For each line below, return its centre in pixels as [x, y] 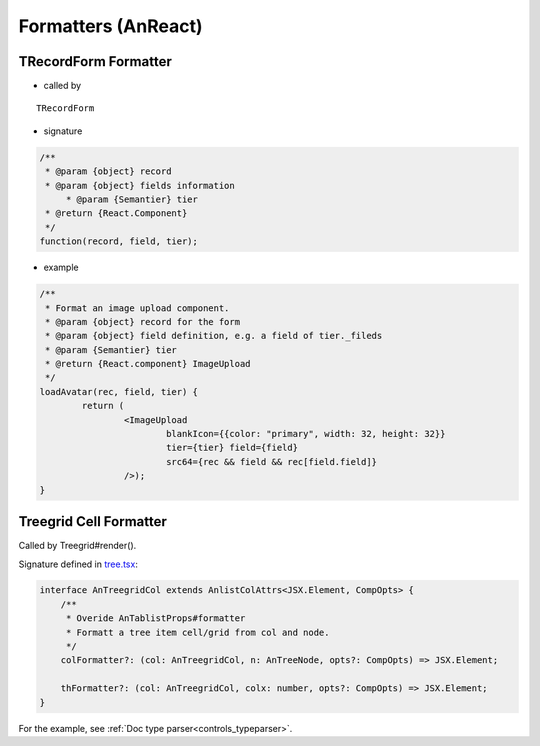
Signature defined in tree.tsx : [78, 564]
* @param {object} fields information [140, 185]
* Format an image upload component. [137, 308]
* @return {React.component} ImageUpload [148, 364]
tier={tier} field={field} [232, 448]
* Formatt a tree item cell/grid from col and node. [197, 632]
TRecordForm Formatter [95, 61]
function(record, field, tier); [119, 241]
